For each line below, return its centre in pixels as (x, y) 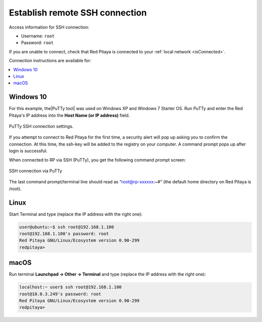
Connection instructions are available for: (50, 61)
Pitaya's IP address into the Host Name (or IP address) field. (69, 115)
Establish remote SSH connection (78, 13)
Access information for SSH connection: (49, 27)
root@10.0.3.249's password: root (60, 294)
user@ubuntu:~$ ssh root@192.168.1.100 (66, 227)
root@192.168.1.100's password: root (64, 233)
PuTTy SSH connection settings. (41, 126)
